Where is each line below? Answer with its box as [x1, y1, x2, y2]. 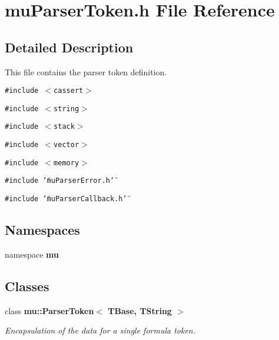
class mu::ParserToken [5, 304, 94, 316]
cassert [54, 86, 84, 95]
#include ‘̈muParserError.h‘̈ [5, 176, 115, 185]
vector [54, 141, 79, 149]
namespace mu [5, 248, 59, 260]
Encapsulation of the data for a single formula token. [5, 324, 196, 336]
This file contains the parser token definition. [5, 65, 167, 78]
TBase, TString [108, 304, 172, 316]
